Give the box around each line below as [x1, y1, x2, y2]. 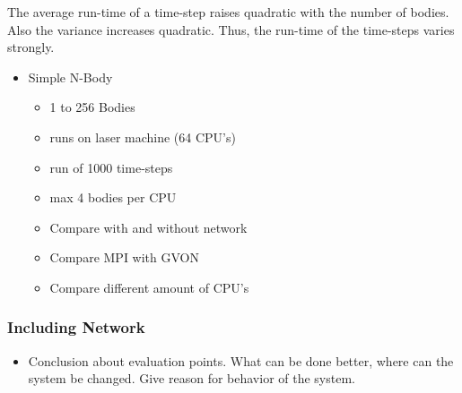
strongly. [7, 38, 55, 56]
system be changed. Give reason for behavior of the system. [28, 369, 355, 388]
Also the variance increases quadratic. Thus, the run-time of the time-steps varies [7, 20, 455, 38]
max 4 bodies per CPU [49, 188, 177, 207]
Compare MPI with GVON [49, 248, 199, 267]
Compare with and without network [49, 218, 248, 236]
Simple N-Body [28, 67, 113, 86]
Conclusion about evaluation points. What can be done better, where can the [28, 351, 454, 370]
